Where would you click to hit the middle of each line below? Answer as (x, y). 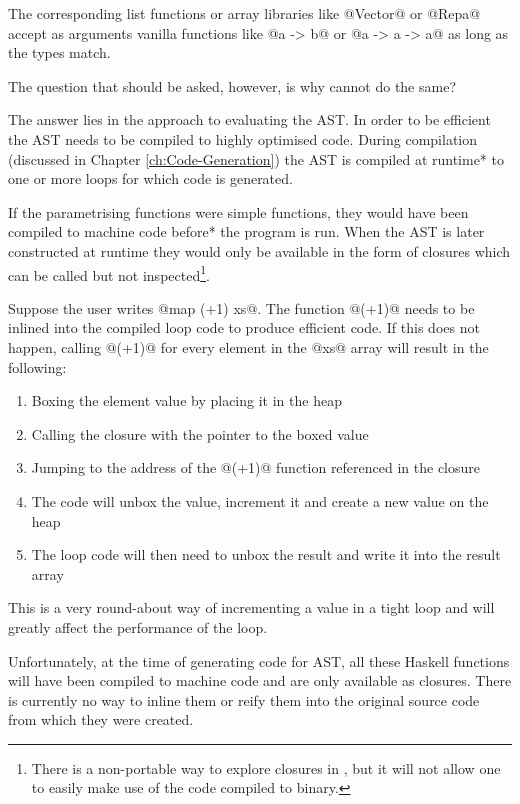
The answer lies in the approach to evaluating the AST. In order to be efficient (249, 119)
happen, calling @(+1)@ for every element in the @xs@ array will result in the (248, 346)
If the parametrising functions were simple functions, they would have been (238, 211)
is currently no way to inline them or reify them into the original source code (244, 699)
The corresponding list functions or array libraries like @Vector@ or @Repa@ (244, 13)
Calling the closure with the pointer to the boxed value (200, 433)
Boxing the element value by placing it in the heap (186, 400)
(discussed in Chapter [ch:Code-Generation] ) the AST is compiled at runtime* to (256, 158)
